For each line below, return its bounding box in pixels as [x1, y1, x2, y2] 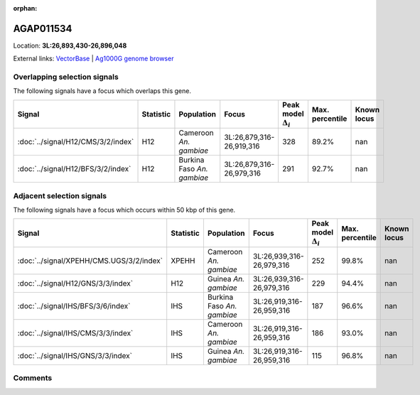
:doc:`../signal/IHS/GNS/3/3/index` [17, 350, 133, 360]
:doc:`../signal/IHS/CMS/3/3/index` [17, 328, 134, 337]
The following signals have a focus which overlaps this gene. [13, 87, 192, 95]
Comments [13, 373, 53, 383]
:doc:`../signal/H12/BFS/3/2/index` [17, 164, 131, 174]
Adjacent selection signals [13, 190, 107, 200]
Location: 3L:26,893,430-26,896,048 [13, 41, 127, 50]
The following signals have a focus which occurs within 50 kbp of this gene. [13, 205, 236, 214]
